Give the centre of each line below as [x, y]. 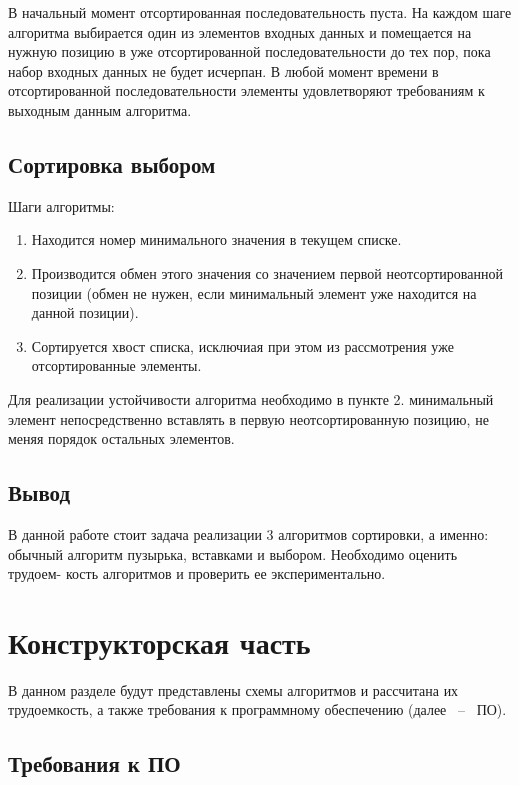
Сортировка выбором [112, 163]
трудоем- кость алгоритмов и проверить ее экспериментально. [197, 573]
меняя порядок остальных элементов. [121, 438]
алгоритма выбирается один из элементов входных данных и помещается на [240, 31]
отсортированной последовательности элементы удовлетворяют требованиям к [246, 90]
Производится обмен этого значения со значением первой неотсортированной [267, 272]
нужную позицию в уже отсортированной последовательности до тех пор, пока [249, 51]
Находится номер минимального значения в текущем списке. [216, 239]
